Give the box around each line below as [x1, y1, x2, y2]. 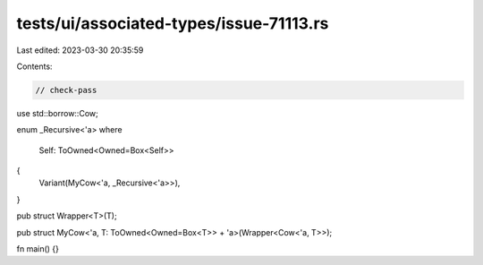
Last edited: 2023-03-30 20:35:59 [16, 45, 144, 56]
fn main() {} [16, 244, 60, 254]
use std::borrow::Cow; [16, 107, 98, 118]
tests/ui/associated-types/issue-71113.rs [16, 13, 329, 33]
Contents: [16, 61, 53, 72]
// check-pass [35, 85, 97, 95]
